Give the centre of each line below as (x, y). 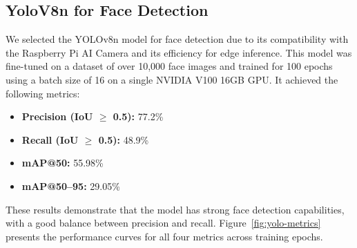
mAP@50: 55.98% (62, 163)
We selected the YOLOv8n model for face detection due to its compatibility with (177, 39)
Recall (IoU (50, 139)
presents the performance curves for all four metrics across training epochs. (164, 236)
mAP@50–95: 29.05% (71, 185)
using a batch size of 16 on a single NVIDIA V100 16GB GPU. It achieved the (172, 79)
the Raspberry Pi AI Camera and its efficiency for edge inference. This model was (179, 52)
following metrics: (43, 93)
